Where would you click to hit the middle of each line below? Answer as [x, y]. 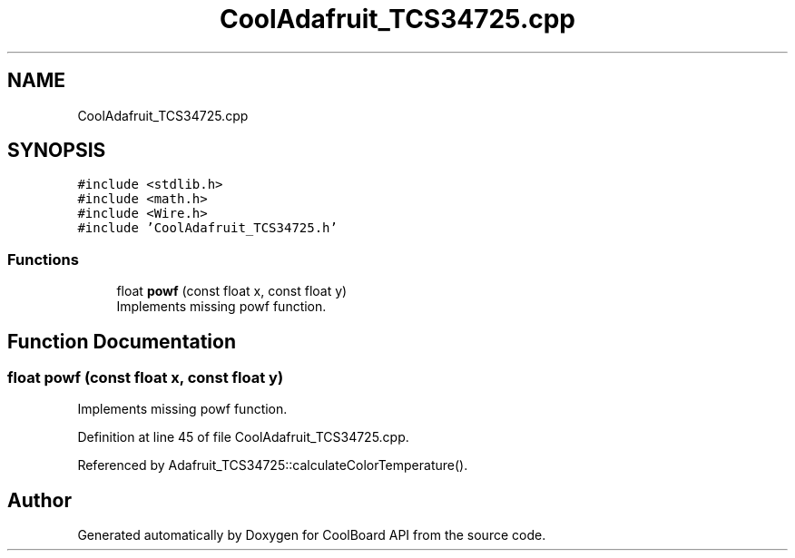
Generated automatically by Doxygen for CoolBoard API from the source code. [312, 535]
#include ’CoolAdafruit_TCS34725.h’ [207, 228]
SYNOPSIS [57, 151]
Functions [43, 259]
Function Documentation [122, 341]
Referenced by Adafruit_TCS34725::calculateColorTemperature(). [273, 465]
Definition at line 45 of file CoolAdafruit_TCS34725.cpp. [243, 437]
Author [39, 500]
